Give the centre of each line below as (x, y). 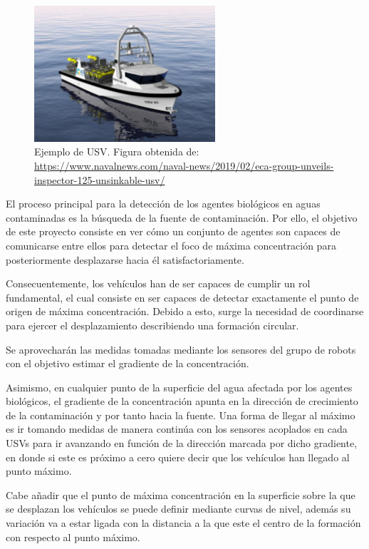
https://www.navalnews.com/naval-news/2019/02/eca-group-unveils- (184, 165)
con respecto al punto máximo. (73, 537)
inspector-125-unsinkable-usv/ (100, 179)
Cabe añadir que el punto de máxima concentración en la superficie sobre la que (181, 494)
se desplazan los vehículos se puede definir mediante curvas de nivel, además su (178, 509)
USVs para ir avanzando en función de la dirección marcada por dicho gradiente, (182, 443)
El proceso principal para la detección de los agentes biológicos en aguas (163, 204)
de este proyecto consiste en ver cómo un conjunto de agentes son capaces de (173, 231)
